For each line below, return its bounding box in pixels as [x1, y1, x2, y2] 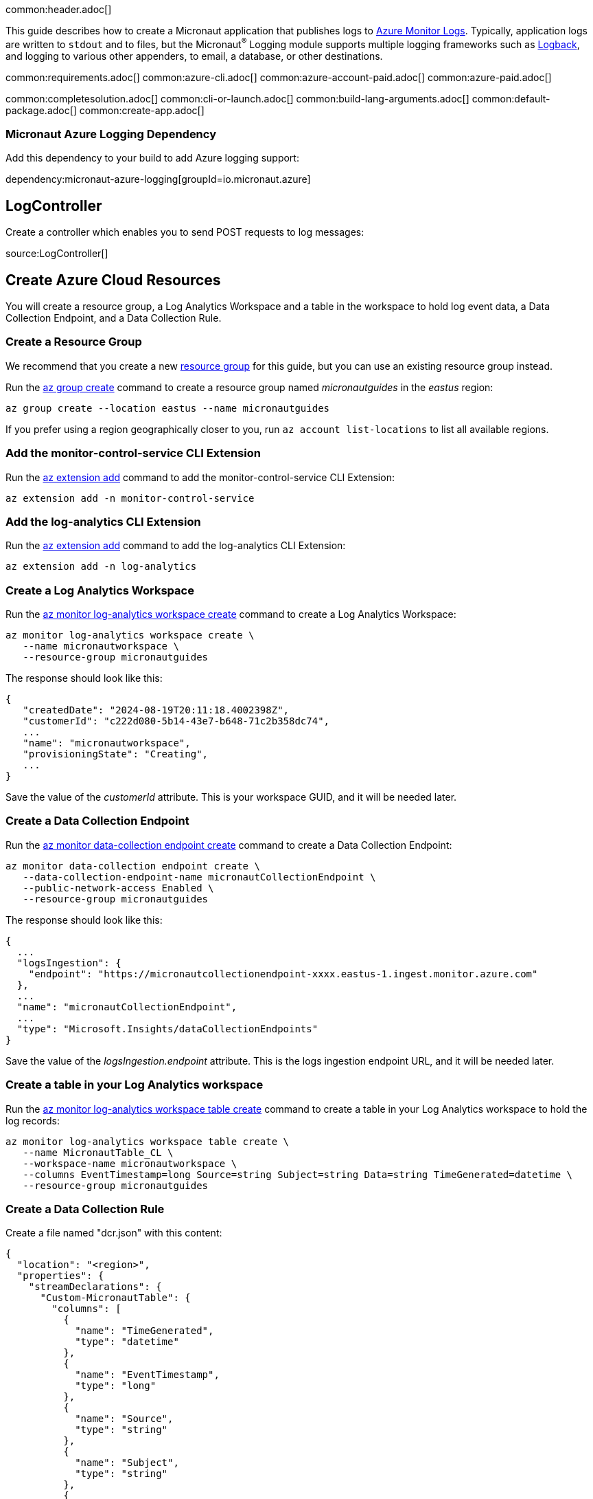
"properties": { [16, 1270, 104, 1282]
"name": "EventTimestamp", [75, 1369, 220, 1381]
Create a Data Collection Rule [5, 1201, 165, 1216]
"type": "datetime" [75, 1336, 179, 1348]
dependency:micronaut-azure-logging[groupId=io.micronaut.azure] [5, 173, 311, 186]
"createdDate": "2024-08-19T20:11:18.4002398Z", [23, 704, 290, 716]
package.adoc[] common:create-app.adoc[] [5, 104, 205, 116]
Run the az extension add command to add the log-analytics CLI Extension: [5, 540, 346, 552]
